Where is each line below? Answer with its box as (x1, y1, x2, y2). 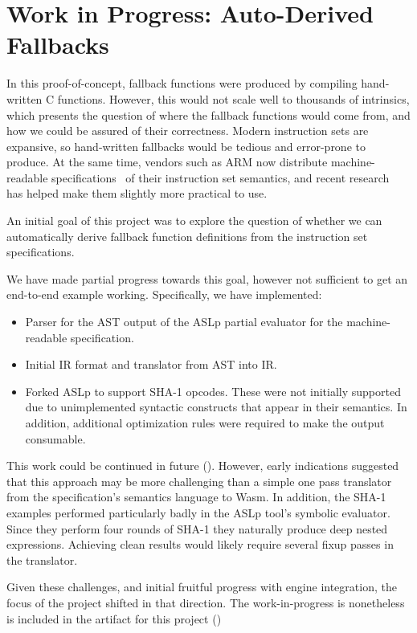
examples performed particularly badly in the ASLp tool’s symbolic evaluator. (6, 504, 390, 521)
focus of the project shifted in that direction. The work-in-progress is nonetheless (6, 594, 405, 611)
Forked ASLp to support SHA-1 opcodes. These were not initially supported (25, 382, 401, 399)
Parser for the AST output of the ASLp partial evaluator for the (25, 313, 343, 330)
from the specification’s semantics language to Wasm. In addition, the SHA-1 (6, 488, 386, 505)
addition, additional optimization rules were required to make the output (25, 415, 385, 431)
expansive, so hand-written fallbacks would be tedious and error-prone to (6, 137, 366, 154)
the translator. (6, 551, 78, 568)
